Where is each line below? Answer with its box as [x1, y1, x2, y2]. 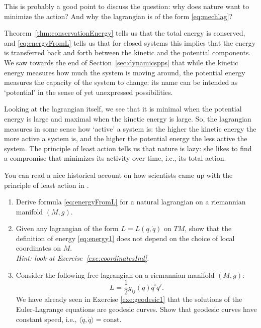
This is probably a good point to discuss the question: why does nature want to [4, 1, 249, 11]
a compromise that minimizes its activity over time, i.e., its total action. [4, 153, 226, 163]
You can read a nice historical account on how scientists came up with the [4, 169, 233, 180]
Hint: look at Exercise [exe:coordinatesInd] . [16, 253, 149, 263]
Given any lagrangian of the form [16, 223, 119, 234]
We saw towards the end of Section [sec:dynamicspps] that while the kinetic [4, 57, 238, 67]
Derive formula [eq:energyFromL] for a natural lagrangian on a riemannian [16, 196, 246, 207]
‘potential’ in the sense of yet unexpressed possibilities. [4, 86, 173, 97]
